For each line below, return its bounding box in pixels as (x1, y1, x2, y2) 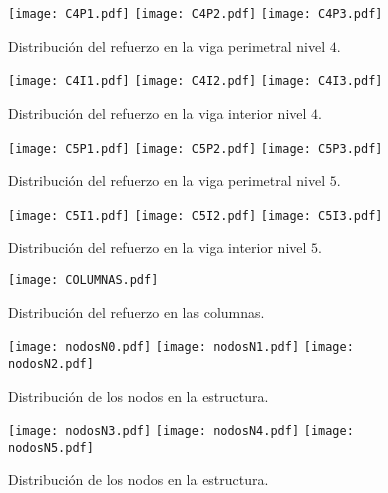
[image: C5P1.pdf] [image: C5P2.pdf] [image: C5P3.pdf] (8, 141, 383, 156)
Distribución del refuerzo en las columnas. (8, 301, 265, 322)
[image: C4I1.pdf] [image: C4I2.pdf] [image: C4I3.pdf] (8, 74, 383, 89)
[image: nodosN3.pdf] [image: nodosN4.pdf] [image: (8, 424, 354, 439)
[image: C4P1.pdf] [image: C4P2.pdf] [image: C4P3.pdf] (8, 7, 383, 21)
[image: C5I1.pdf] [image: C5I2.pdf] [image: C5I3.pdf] (8, 208, 383, 223)
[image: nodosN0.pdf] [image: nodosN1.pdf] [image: (8, 340, 354, 355)
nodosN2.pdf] (8, 356, 94, 371)
